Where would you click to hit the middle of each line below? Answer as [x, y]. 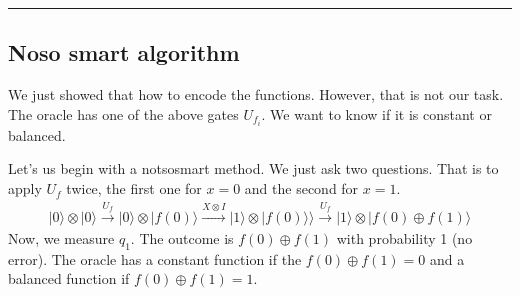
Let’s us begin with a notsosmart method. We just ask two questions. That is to [253, 168]
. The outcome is [182, 237]
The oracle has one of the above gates [123, 113]
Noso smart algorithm [124, 52]
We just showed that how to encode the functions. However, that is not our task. [256, 94]
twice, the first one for [134, 188]
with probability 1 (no [404, 237]
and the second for [301, 188]
